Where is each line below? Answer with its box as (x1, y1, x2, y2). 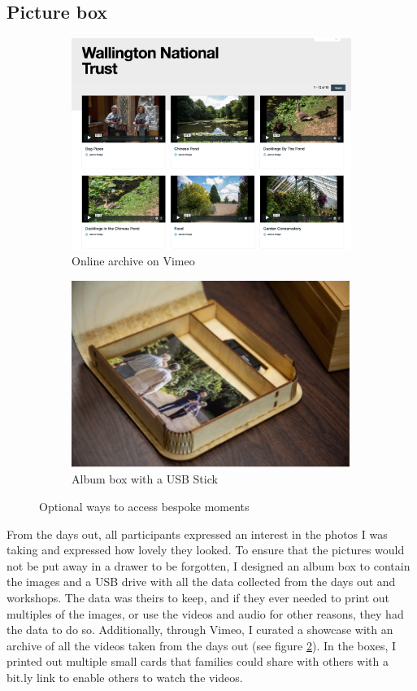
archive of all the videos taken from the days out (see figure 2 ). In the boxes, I (7, 636, 397, 654)
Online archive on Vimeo (72, 252, 195, 269)
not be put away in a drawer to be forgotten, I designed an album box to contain (7, 557, 410, 574)
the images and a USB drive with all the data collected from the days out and (7, 573, 396, 590)
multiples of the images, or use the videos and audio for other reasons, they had (7, 605, 404, 622)
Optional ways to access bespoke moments (39, 498, 250, 515)
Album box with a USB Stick (72, 470, 218, 488)
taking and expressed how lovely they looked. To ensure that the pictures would (7, 541, 405, 558)
